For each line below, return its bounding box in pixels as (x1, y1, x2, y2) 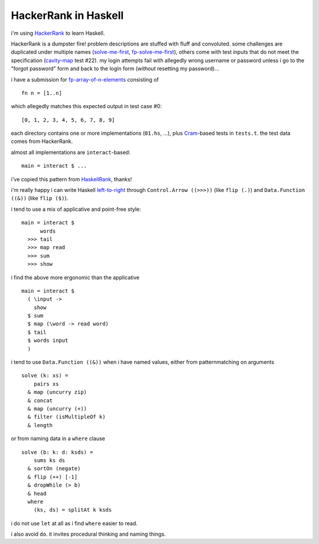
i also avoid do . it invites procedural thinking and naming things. (11, 530, 166, 538)
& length (27, 422, 53, 428)
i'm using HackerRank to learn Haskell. (11, 30, 105, 37)
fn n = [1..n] (21, 89, 62, 96)
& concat (27, 397, 53, 404)
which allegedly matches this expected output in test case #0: (11, 103, 162, 110)
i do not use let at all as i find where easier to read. (11, 520, 138, 527)
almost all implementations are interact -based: (11, 148, 131, 156)
